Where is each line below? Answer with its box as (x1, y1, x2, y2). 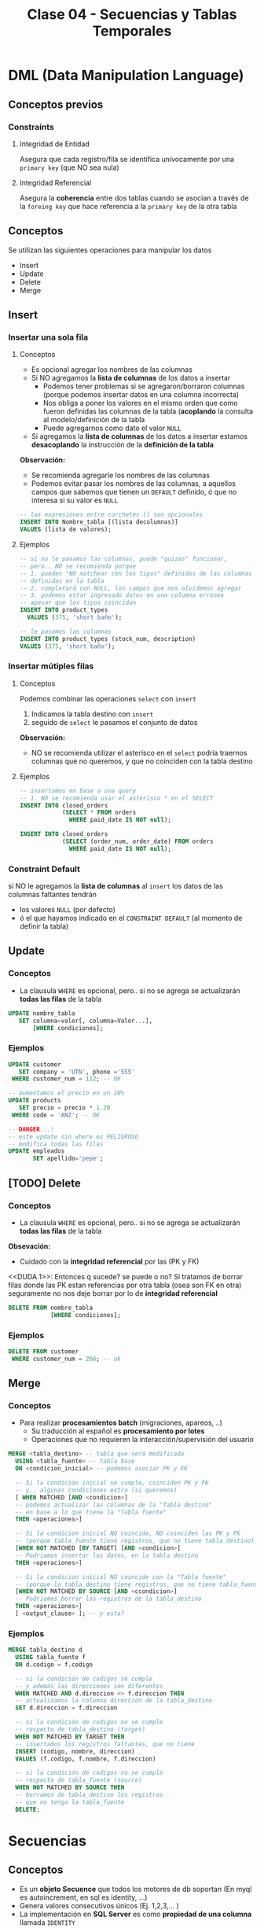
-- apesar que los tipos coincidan (19, 599, 137, 607)
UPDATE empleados (8, 1147, 65, 1155)
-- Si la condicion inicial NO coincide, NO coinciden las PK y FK (15, 1529, 241, 1538)
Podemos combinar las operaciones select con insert (19, 694, 196, 703)
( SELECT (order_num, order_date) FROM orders (61, 837, 214, 846)
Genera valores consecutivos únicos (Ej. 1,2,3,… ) (19, 1900, 179, 1910)
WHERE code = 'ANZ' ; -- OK (11, 1111, 101, 1119)
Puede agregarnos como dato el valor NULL (42, 423, 182, 433)
